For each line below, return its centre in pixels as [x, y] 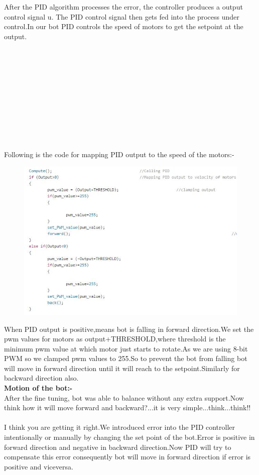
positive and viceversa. [39, 466]
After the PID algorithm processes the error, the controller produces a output [123, 7]
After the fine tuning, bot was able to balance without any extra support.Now [124, 397]
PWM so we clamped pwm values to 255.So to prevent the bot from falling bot [126, 358]
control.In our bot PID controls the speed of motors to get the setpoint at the [124, 26]
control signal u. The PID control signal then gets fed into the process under [122, 16]
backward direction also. [41, 378]
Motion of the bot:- [38, 388]
